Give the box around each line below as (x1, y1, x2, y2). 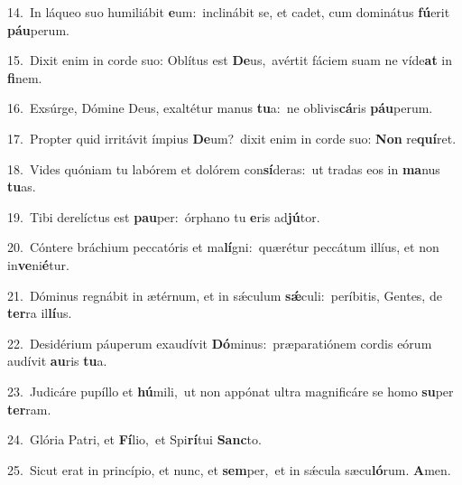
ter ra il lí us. (7, 303, 72, 322)
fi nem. (7, 68, 42, 87)
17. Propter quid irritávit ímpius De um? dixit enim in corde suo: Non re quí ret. (7, 128, 457, 147)
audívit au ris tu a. (7, 351, 107, 370)
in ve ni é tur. (7, 255, 69, 274)
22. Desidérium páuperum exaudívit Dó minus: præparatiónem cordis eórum (7, 333, 432, 352)
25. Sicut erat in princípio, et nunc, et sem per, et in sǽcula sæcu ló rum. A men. (7, 460, 451, 479)
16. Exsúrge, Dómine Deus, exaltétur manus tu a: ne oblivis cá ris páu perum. (7, 98, 433, 117)
